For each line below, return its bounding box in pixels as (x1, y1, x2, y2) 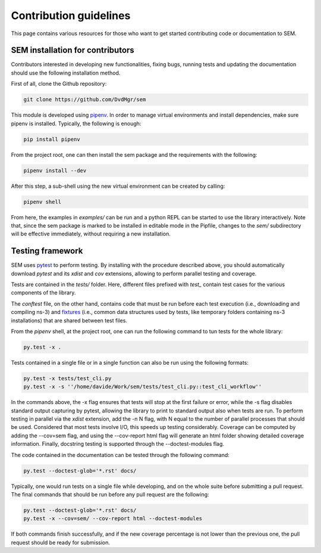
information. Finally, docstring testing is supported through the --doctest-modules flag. (11, 440, 225, 448)
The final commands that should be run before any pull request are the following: (11, 490, 209, 498)
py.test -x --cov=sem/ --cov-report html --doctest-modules (23, 515, 203, 522)
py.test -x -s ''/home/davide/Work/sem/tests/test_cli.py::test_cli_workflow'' (23, 383, 262, 390)
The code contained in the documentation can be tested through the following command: (11, 451, 230, 458)
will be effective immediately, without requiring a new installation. (11, 230, 171, 238)
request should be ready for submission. (11, 539, 110, 546)
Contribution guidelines (11, 9, 131, 22)
